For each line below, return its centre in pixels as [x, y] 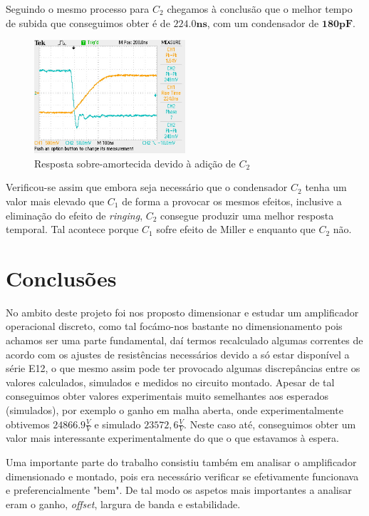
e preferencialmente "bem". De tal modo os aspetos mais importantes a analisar [179, 490]
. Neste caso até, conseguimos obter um [270, 424]
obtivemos [28, 424]
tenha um [326, 187]
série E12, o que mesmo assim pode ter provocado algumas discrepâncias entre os [183, 368]
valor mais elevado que [55, 201]
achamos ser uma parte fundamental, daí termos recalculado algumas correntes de [184, 340]
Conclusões [61, 278]
